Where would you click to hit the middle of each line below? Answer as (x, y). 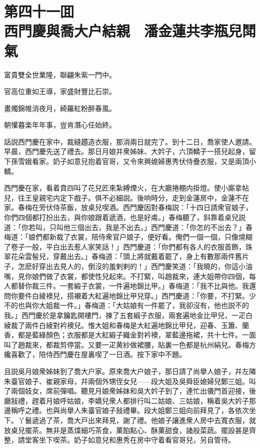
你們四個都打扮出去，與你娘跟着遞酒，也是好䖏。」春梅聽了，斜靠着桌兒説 (125, 217)
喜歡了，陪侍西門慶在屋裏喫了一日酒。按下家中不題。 (98, 354)
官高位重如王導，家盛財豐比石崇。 (60, 91)
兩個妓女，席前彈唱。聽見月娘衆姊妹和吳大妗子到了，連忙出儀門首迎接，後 (133, 391)
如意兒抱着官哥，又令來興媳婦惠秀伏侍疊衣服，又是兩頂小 (161, 161)
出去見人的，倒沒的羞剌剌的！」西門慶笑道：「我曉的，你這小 (145, 266)
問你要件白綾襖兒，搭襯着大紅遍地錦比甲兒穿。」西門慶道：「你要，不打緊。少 (130, 295)
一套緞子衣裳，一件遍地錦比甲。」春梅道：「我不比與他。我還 (158, 286)
